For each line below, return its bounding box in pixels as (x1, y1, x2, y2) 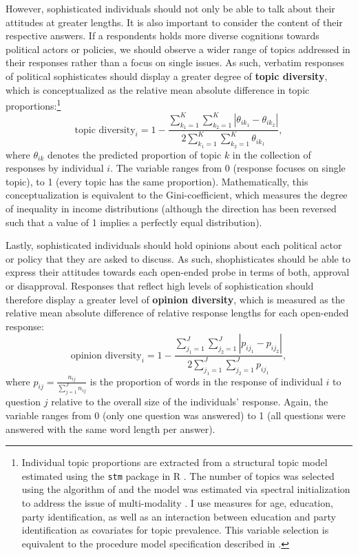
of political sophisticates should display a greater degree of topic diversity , (6, 68, 328, 83)
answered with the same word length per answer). (6, 421, 215, 436)
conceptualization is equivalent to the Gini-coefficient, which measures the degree (6, 188, 348, 202)
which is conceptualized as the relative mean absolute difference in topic (6, 82, 310, 97)
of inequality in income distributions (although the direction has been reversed (6, 201, 337, 216)
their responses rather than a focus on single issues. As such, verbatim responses (6, 55, 344, 70)
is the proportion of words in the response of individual (89, 374, 323, 388)
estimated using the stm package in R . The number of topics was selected (21, 468, 335, 483)
